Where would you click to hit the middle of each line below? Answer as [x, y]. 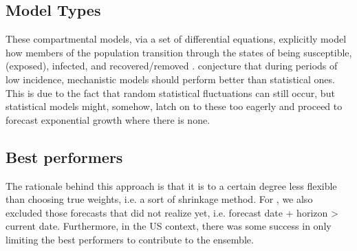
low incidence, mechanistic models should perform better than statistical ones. [170, 79]
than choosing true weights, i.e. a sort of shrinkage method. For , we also [159, 199]
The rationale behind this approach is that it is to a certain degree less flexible [171, 185]
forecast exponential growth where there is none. [108, 119]
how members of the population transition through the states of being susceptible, [179, 52]
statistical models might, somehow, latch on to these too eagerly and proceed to [174, 106]
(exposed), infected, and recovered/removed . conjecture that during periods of [172, 66]
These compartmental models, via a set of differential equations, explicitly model [176, 39]
